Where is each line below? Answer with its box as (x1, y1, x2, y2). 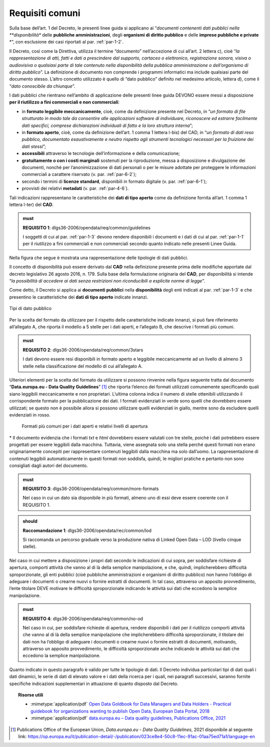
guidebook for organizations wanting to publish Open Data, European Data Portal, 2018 (30, 708, 210, 714)
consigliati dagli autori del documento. (9, 462, 88, 468)
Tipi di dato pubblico (9, 305, 52, 311)
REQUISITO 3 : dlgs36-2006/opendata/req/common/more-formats (22, 485, 159, 492)
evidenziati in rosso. (9, 411, 51, 417)
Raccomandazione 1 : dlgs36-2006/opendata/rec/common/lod (22, 527, 152, 533)
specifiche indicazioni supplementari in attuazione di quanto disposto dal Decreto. (9, 680, 178, 686)
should (22, 518, 37, 524)
